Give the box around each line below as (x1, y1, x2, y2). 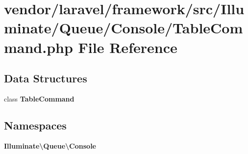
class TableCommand (4, 93, 74, 103)
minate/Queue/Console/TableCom (4, 18, 243, 38)
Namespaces (4, 117, 67, 132)
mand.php (4, 37, 73, 57)
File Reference (78, 37, 177, 57)
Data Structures (4, 71, 87, 86)
